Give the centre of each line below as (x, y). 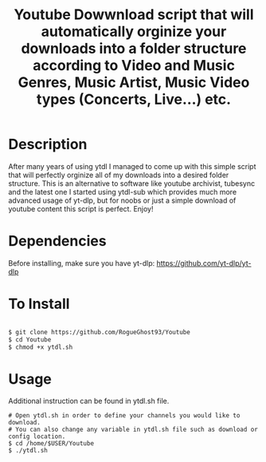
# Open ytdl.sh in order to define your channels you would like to (124, 416)
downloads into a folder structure (134, 49)
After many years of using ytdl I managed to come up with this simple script (132, 166)
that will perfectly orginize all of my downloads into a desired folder (119, 175)
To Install (39, 304)
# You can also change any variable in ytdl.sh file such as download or (133, 430)
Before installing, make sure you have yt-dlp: (82, 263)
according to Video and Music (134, 66)
